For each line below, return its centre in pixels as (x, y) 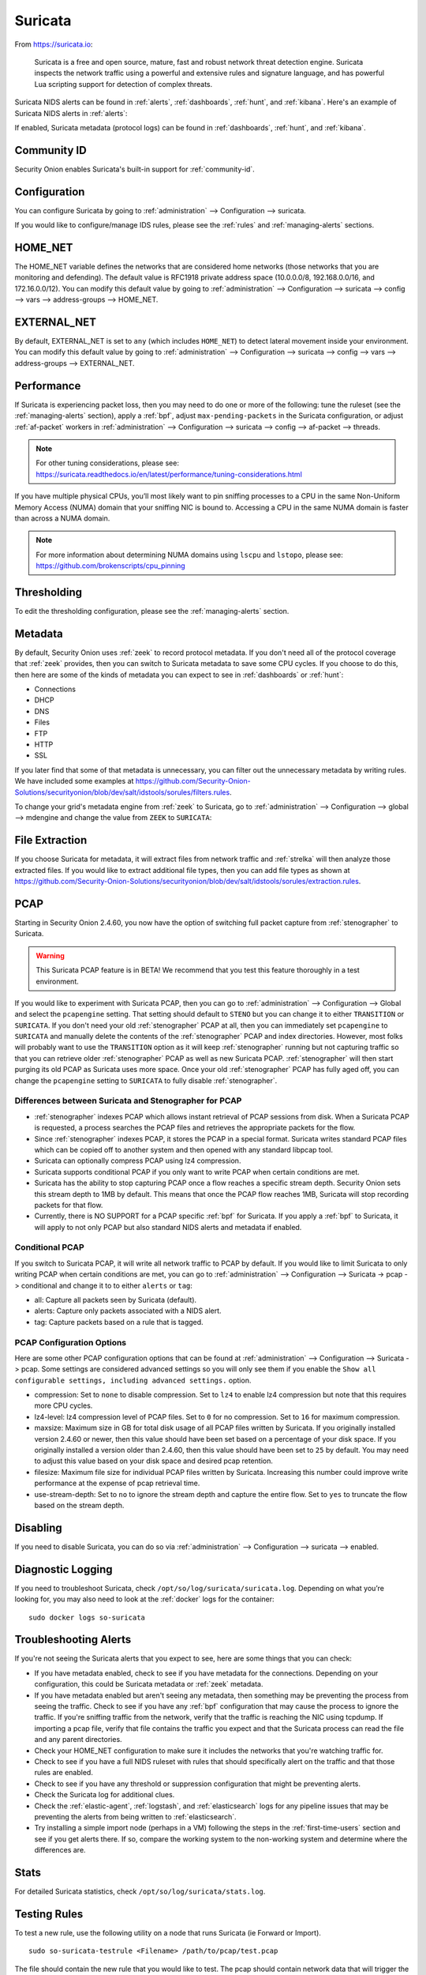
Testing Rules (49, 1914)
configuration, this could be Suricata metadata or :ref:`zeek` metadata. (149, 1684)
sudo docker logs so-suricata (87, 1617)
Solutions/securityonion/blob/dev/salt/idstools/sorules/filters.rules (122, 792)
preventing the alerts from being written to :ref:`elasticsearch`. (135, 1816)
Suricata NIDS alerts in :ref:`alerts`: (71, 113)
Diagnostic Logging (64, 1569)
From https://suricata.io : (54, 44)
